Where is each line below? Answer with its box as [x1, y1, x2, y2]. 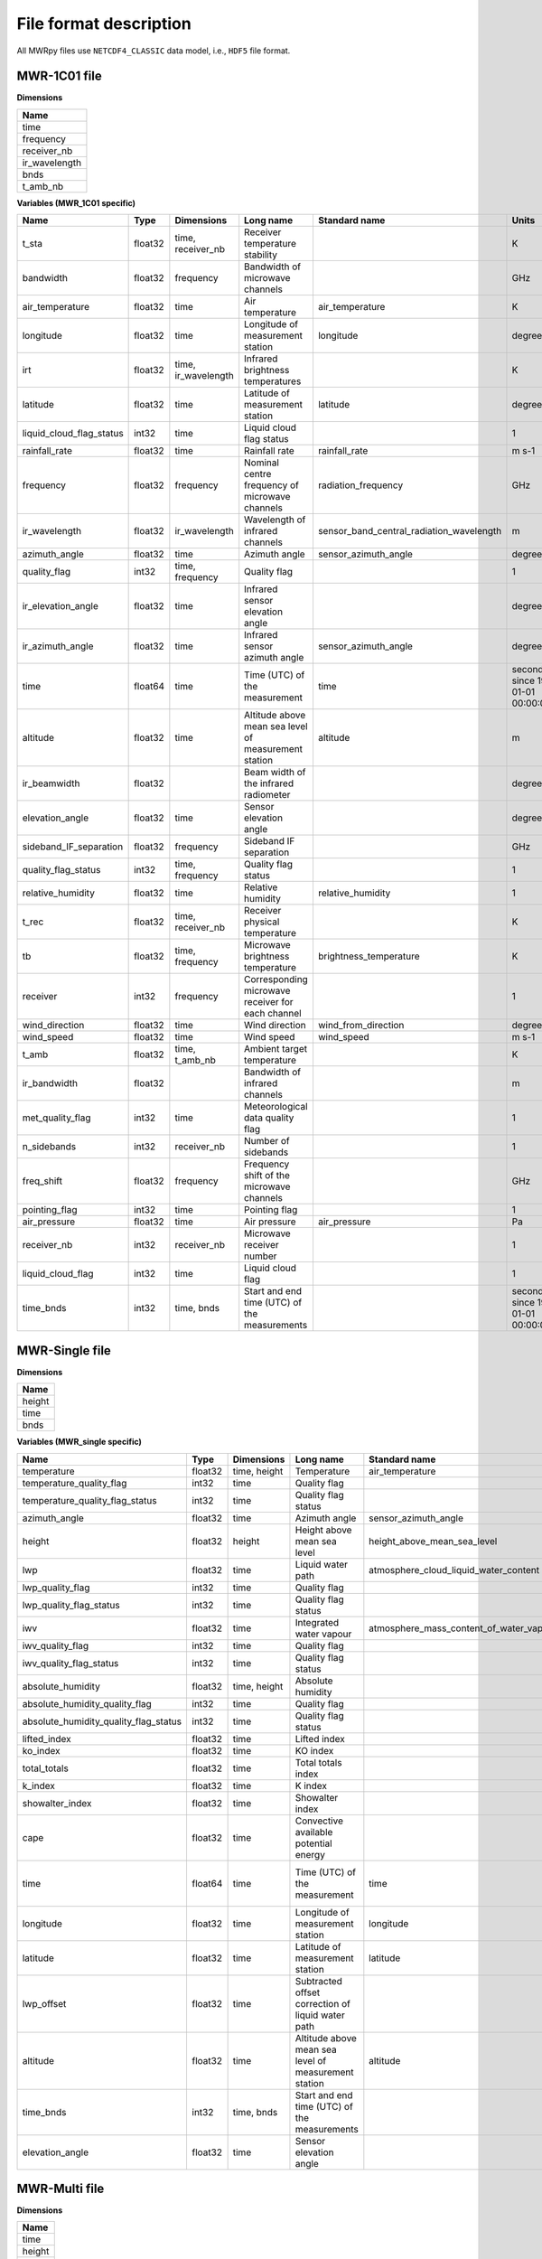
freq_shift [22, 1175, 63, 1187]
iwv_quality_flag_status [22, 1656, 119, 1669]
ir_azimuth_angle [22, 640, 94, 652]
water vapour [294, 1627, 352, 1640]
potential [294, 1837, 333, 1850]
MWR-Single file [16, 1343, 112, 1358]
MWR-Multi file [16, 2180, 105, 2196]
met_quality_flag [22, 1111, 91, 1124]
